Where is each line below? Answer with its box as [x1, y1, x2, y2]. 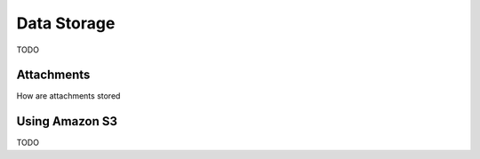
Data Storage [16, 13, 116, 33]
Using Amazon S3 [16, 114, 118, 129]
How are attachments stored [16, 91, 121, 101]
